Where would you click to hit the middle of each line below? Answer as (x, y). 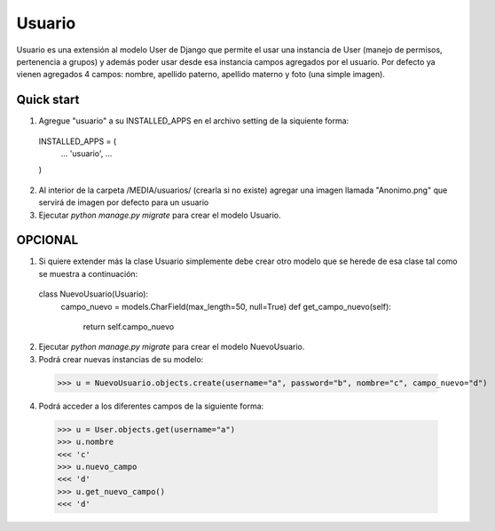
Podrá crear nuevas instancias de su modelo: (121, 359)
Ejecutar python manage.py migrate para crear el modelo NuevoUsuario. (172, 347)
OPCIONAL (47, 240)
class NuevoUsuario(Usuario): (94, 294)
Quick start (48, 100)
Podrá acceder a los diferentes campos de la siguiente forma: (151, 406)
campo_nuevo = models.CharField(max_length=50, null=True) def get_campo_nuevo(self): (226, 306)
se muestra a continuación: (88, 273)
